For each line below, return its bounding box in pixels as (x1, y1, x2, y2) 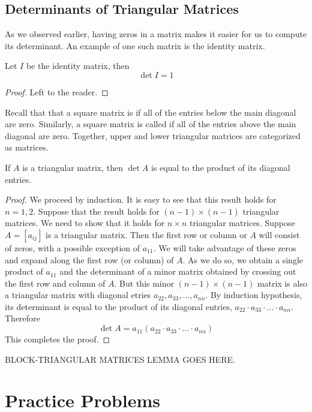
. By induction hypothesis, (205, 288, 302, 301)
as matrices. (5, 141, 49, 154)
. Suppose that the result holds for (33, 205, 160, 217)
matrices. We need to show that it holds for (5, 216, 165, 229)
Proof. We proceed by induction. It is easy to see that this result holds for (5, 193, 277, 206)
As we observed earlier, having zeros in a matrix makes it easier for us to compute (5, 28, 307, 40)
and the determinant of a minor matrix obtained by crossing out (59, 265, 296, 278)
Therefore (5, 312, 40, 324)
